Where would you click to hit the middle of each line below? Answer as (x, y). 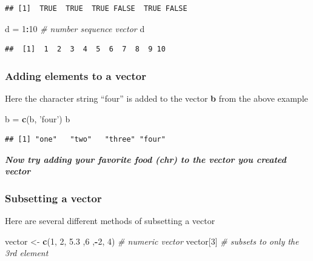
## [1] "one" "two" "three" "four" (85, 140)
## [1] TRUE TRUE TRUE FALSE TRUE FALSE (96, 8)
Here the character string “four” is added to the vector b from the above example (156, 98)
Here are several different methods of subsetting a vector (110, 221)
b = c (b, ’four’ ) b (38, 118)
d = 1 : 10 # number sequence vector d (75, 28)
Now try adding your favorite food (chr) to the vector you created (146, 159)
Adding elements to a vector (76, 75)
